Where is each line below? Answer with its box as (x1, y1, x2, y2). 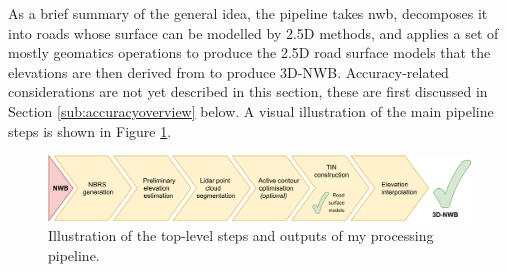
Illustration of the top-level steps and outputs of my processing (48, 225, 434, 246)
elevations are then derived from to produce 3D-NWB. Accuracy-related (8, 61, 449, 82)
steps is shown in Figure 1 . (8, 120, 172, 141)
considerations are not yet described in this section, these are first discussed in (8, 81, 488, 102)
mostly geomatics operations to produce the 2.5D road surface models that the (8, 42, 491, 63)
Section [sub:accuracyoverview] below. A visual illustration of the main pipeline (8, 100, 494, 121)
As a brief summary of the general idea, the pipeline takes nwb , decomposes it (8, 3, 488, 23)
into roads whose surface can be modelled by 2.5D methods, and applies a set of (8, 22, 499, 43)
